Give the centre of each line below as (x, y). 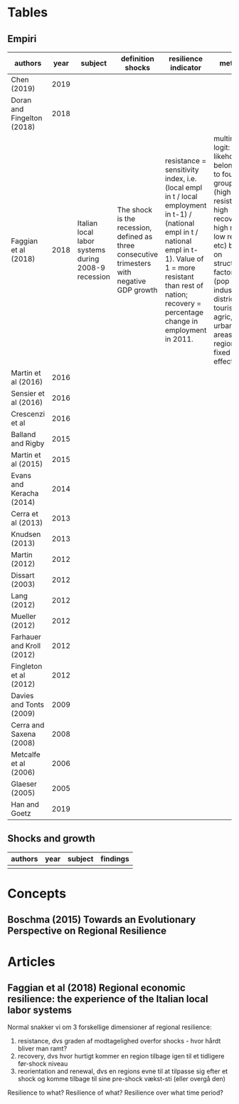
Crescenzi (28, 414)
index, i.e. (181, 179)
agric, (223, 317)
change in (181, 321)
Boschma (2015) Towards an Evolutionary (102, 920)
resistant (179, 277)
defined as (135, 236)
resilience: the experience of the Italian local (108, 999)
